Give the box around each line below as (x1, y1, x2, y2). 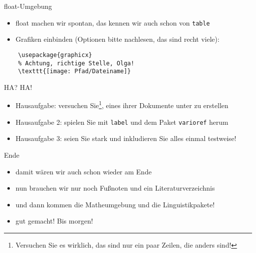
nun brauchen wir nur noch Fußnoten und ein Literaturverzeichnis (15, 183, 215, 193)
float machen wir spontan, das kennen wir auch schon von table (15, 17, 210, 28)
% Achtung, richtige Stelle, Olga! (18, 59, 134, 67)
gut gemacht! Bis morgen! (15, 216, 93, 226)
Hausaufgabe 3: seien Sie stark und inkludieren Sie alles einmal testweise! (15, 133, 236, 143)
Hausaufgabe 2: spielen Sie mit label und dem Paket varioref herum (15, 116, 228, 127)
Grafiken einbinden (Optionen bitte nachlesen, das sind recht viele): (15, 34, 220, 44)
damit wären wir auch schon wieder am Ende (15, 166, 152, 176)
